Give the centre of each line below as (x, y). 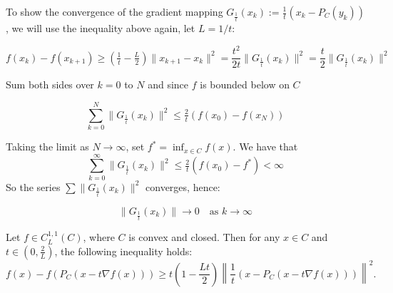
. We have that (265, 146)
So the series (33, 186)
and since (168, 84)
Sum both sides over (50, 84)
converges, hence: (183, 186)
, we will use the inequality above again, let (101, 28)
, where (99, 237)
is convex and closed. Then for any (204, 237)
